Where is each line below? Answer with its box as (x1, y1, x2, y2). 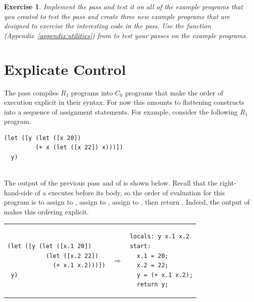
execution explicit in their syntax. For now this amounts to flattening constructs (4, 97, 245, 107)
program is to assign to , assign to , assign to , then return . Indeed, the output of (4, 197, 250, 207)
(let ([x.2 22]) (46, 252, 99, 259)
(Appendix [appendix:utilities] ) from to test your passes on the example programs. (4, 30, 248, 40)
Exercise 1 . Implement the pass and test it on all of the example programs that (4, 1, 243, 11)
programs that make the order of (125, 87, 223, 97)
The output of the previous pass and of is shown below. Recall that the (4, 178, 218, 188)
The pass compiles (4, 87, 59, 97)
